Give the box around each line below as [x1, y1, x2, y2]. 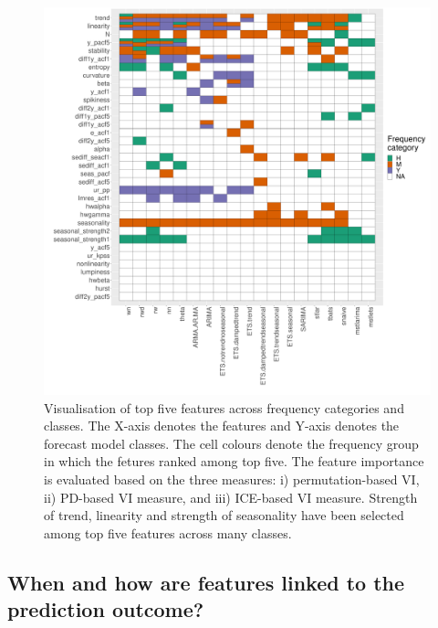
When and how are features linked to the [7, 568, 405, 596]
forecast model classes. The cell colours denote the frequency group [44, 433, 419, 452]
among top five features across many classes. [44, 523, 292, 542]
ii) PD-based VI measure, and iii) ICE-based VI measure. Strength [44, 487, 418, 506]
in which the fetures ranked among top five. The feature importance [44, 452, 424, 471]
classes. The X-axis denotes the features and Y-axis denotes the [44, 416, 400, 435]
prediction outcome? [7, 595, 204, 623]
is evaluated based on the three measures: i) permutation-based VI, [44, 469, 420, 488]
